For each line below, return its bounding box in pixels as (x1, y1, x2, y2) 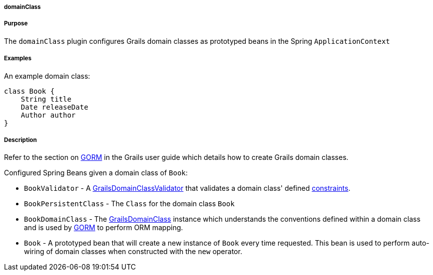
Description (4, 136, 37, 143)
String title (20, 95, 71, 103)
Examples (4, 55, 31, 62)
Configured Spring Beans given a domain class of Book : (4, 168, 188, 177)
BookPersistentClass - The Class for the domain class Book (24, 199, 235, 208)
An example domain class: (4, 71, 90, 80)
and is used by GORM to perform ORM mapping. (24, 223, 183, 232)
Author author (20, 111, 76, 119)
